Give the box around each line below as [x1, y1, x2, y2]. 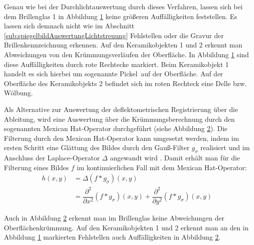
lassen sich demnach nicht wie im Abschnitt [4, 21, 135, 31]
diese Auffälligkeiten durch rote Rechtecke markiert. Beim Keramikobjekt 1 [4, 59, 229, 69]
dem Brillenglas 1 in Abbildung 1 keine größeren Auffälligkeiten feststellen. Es [4, 11, 237, 21]
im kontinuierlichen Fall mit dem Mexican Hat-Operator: [77, 162, 247, 172]
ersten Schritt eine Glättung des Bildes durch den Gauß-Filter [4, 142, 190, 153]
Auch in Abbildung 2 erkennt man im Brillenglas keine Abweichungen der [4, 212, 225, 223]
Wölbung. [4, 88, 33, 98]
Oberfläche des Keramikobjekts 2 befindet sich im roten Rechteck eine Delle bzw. [4, 78, 247, 88]
